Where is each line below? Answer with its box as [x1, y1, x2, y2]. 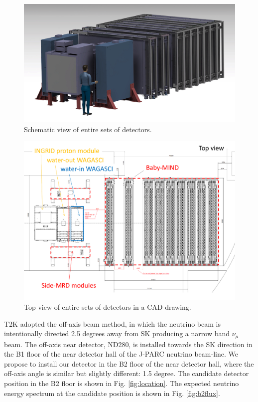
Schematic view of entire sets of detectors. [24, 124, 152, 134]
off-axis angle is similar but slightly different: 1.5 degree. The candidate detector [4, 368, 249, 379]
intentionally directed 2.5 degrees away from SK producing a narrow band [4, 328, 230, 339]
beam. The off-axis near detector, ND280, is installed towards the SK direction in [4, 339, 253, 349]
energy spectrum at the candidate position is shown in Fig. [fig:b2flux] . [4, 388, 220, 398]
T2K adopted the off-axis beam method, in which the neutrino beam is [4, 318, 221, 329]
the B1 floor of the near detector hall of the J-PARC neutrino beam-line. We [4, 349, 238, 359]
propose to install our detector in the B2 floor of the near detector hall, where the [4, 358, 254, 369]
